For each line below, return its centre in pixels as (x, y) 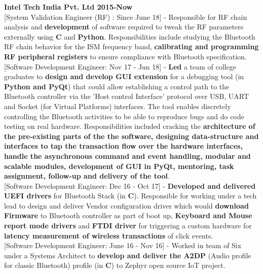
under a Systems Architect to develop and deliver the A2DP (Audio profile (128, 255)
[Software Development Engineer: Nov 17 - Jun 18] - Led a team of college (120, 66)
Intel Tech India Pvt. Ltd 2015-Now (68, 7)
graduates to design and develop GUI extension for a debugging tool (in (124, 76)
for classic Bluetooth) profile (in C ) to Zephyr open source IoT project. (115, 265)
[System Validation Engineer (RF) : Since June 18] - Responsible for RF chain (126, 16)
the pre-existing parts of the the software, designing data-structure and (131, 136)
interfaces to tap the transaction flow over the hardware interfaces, (123, 146)
